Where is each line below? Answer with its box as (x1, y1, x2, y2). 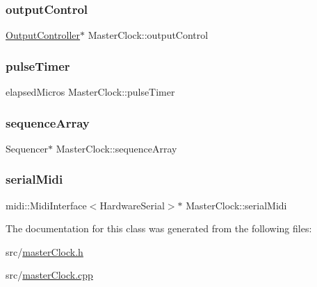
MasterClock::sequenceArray (56, 141, 177, 155)
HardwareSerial (99, 198, 165, 212)
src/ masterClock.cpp (6, 268, 93, 282)
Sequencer (6, 141, 49, 155)
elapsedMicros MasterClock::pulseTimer (6, 85, 175, 99)
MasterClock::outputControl (88, 28, 209, 42)
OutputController (6, 28, 81, 42)
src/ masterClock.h (6, 244, 83, 259)
